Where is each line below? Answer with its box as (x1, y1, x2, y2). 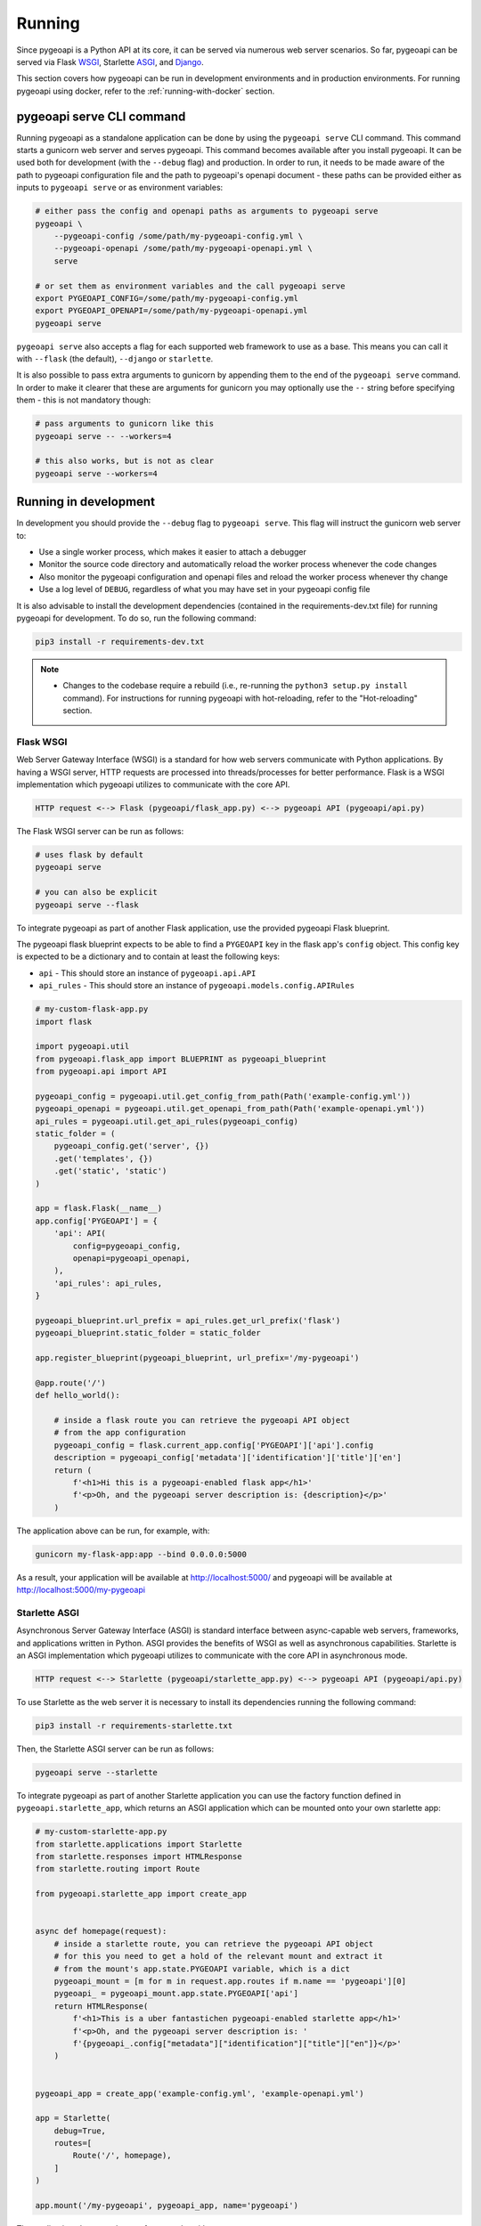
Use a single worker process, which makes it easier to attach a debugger (38, 547, 307, 557)
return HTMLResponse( (53, 2001, 149, 2011)
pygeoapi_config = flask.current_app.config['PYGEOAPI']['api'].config (53, 1440, 374, 1450)
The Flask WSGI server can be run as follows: (16, 826, 184, 837)
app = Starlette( (35, 2113, 111, 2124)
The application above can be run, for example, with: (16, 1525, 210, 1536)
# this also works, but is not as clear (35, 456, 214, 467)
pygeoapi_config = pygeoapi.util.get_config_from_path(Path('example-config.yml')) (35, 1091, 412, 1101)
